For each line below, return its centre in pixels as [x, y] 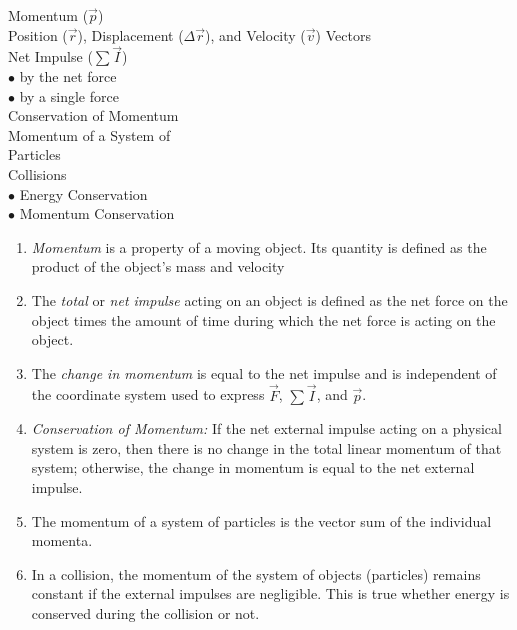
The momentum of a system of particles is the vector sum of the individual [261, 520]
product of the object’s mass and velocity [158, 266]
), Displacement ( [130, 34]
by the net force [68, 76]
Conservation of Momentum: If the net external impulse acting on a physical [266, 428]
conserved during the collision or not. [145, 612]
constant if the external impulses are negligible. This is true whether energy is [270, 593]
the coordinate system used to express [148, 394]
